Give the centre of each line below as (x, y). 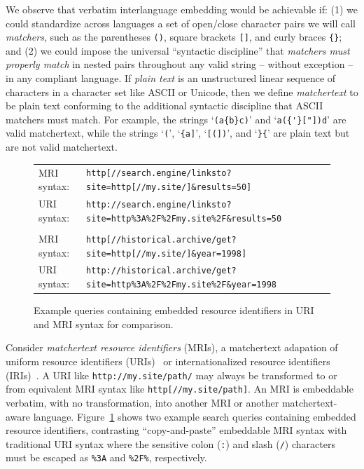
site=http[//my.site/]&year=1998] (166, 253)
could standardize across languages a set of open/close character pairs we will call (181, 23)
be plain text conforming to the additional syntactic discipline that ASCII (164, 106)
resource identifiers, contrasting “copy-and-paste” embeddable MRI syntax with (176, 430)
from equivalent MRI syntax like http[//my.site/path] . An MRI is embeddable (180, 389)
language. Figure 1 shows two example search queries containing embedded (195, 416)
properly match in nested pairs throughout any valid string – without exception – (180, 64)
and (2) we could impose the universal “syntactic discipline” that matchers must (178, 50)
